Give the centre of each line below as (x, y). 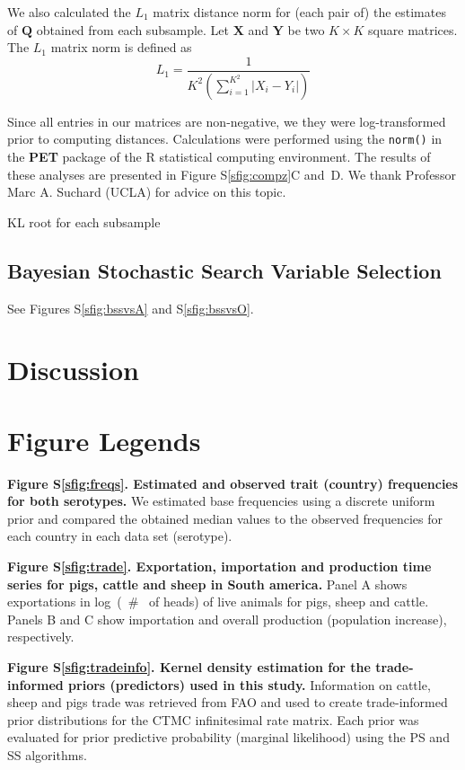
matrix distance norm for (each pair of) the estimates (299, 12)
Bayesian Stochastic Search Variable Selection (224, 270)
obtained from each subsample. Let (132, 29)
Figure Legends (104, 440)
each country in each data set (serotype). (120, 536)
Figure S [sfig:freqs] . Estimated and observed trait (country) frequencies (233, 483)
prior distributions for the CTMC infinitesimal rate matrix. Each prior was (213, 719)
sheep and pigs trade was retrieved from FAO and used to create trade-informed (228, 702)
